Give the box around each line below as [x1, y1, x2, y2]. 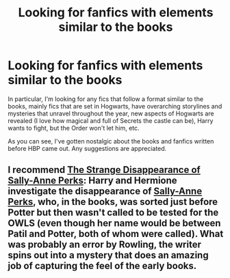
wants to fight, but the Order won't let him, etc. [8, 124, 140, 132]
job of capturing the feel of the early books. [8, 260, 197, 272]
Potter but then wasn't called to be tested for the [8, 207, 219, 219]
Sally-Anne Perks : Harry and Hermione [8, 175, 177, 186]
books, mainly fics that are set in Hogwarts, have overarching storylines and [8, 102, 222, 110]
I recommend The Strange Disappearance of [8, 164, 201, 176]
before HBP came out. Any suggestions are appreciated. [8, 144, 167, 152]
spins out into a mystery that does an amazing [8, 249, 209, 261]
